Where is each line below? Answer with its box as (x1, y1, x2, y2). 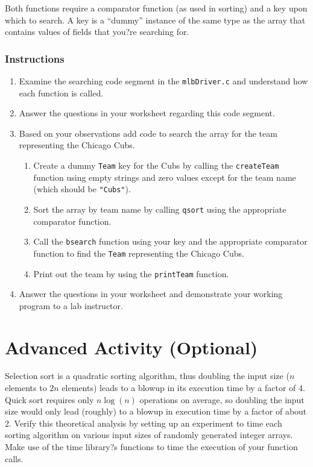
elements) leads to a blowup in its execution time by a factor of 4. (62, 381, 305, 394)
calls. (5, 452, 24, 465)
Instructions (5, 51, 65, 66)
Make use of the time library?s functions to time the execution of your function (5, 440, 298, 453)
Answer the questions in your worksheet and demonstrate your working (19, 287, 283, 300)
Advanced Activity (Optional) (5, 334, 258, 359)
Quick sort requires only (5, 393, 94, 406)
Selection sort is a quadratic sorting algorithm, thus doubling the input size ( (5, 369, 289, 382)
